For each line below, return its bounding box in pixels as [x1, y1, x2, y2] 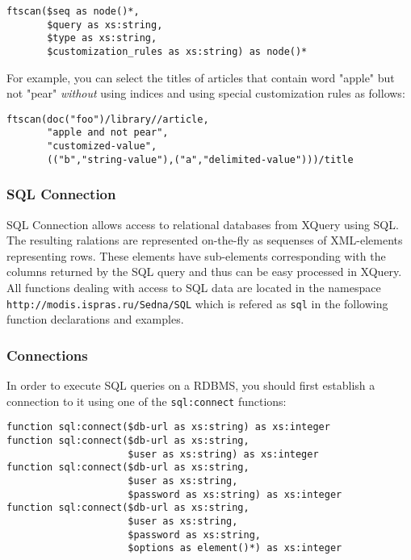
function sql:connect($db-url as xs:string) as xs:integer [6, 421, 330, 433]
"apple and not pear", [47, 127, 169, 139]
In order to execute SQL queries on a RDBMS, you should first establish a [6, 377, 375, 394]
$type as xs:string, [47, 32, 157, 44]
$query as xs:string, [47, 19, 163, 31]
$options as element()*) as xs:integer [128, 542, 342, 554]
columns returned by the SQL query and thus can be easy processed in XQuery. [6, 263, 402, 280]
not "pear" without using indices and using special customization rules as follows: [6, 85, 405, 102]
